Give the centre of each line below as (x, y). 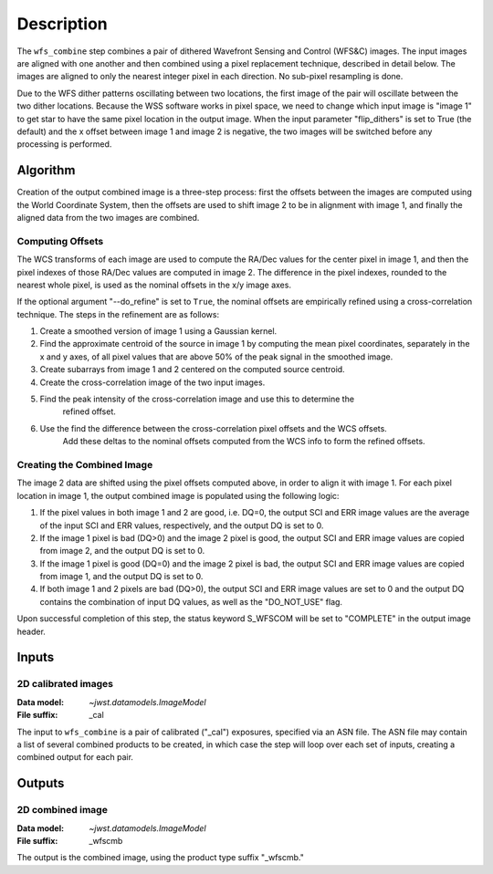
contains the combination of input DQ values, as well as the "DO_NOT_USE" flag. (191, 601)
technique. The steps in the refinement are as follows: (118, 314)
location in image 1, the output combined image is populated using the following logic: (178, 495)
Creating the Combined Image (85, 464)
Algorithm (46, 170)
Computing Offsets (60, 241)
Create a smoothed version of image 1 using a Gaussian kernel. (158, 331)
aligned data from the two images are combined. (108, 217)
